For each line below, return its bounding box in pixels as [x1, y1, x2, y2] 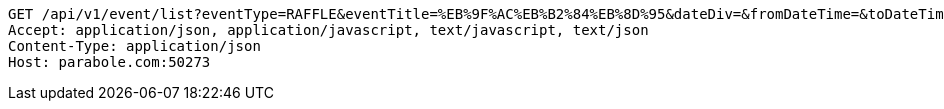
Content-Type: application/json [8, 38, 261, 54]
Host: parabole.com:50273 [8, 54, 211, 70]
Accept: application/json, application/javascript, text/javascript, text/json [8, 22, 649, 38]
